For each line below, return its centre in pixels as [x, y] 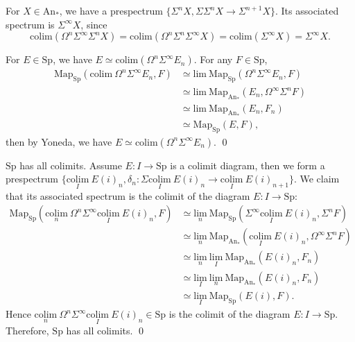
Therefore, [27, 331]
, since [94, 24]
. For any [213, 59]
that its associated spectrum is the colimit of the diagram [128, 195]
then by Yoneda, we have [59, 141]
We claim [320, 179]
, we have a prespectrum [111, 10]
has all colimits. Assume [71, 165]
